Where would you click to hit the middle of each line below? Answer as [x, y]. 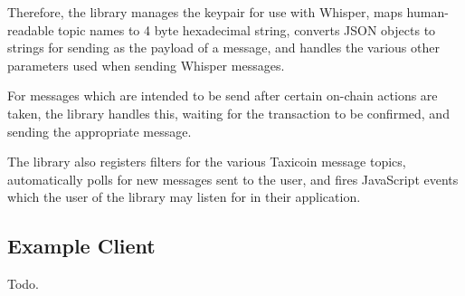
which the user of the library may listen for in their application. [184, 197]
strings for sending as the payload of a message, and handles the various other [223, 48]
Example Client [81, 246]
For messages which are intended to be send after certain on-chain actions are [223, 95]
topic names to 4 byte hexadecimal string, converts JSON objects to [247, 29]
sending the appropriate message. [100, 131]
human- [427, 12]
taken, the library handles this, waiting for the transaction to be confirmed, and [228, 113]
